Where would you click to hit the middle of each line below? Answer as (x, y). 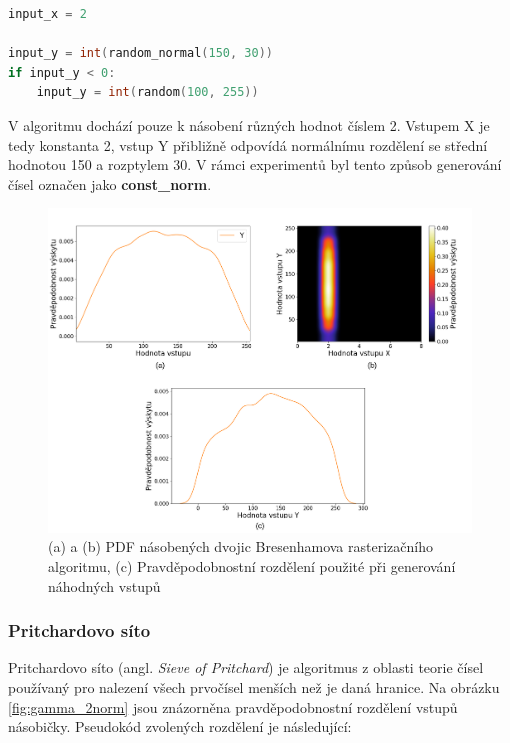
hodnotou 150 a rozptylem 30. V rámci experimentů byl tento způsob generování (255, 164)
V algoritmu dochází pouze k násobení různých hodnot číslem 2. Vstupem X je (249, 124)
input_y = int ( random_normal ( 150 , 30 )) (141, 53)
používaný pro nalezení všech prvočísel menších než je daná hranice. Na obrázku (254, 687)
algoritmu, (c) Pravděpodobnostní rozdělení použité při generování (252, 566)
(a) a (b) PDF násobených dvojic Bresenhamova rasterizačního (240, 546)
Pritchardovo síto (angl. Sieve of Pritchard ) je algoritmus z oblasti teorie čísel (246, 667)
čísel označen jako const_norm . (110, 183)
